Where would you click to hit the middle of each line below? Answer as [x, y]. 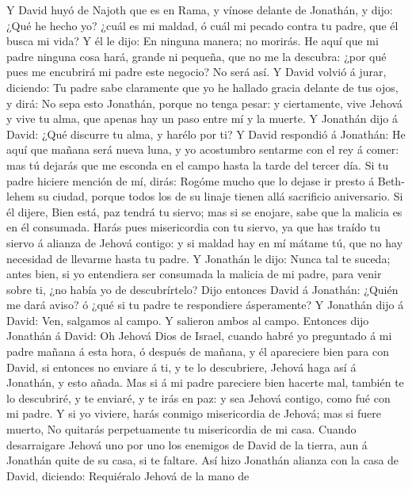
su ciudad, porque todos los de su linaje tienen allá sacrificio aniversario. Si [221, 196]
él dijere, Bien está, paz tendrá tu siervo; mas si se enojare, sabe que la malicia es [204, 211]
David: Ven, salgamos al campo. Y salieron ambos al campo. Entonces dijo [188, 320]
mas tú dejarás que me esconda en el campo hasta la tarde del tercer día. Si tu [198, 164]
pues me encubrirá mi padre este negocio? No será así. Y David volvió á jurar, [196, 72]
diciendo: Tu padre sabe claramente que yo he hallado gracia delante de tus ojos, [202, 87]
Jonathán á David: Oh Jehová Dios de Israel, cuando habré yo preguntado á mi [199, 336]
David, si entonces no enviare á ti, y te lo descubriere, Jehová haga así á [181, 367]
